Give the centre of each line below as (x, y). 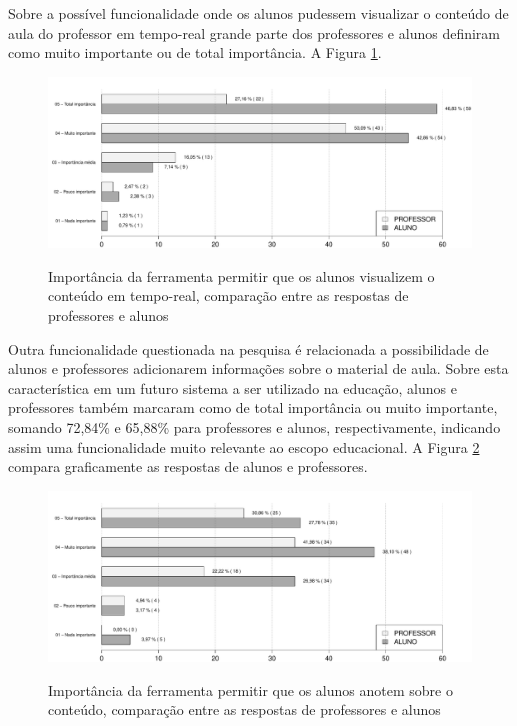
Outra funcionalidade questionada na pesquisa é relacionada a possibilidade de (248, 348)
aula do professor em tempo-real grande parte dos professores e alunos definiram (254, 32)
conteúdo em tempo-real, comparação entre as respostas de (228, 295)
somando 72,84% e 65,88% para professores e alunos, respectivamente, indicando (254, 426)
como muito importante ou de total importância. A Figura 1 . (195, 52)
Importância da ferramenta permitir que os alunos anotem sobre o (250, 689)
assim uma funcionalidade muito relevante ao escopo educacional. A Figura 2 (244, 446)
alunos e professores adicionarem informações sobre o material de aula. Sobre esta (258, 368)
